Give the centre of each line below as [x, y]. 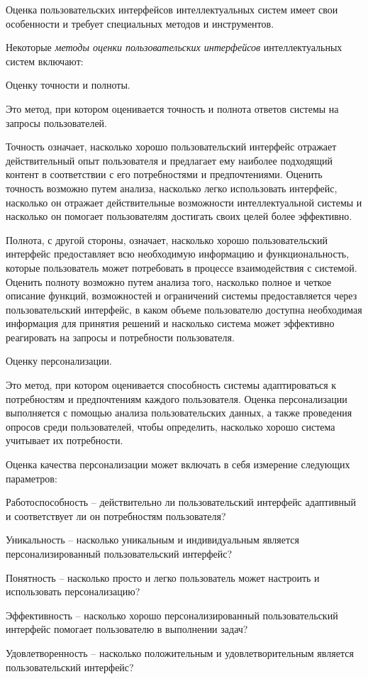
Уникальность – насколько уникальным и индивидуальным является [152, 540]
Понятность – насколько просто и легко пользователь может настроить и [163, 577]
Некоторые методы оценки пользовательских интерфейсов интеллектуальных [174, 47]
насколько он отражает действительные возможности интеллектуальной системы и [184, 202]
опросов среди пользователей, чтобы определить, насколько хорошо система [171, 426]
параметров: [32, 478]
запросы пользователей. [57, 122]
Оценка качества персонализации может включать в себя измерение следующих [178, 464]
